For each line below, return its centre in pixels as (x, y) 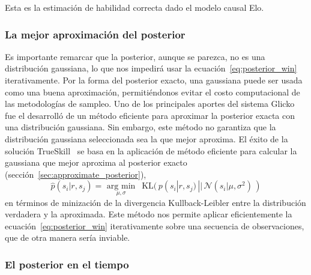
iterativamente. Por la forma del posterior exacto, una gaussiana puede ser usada (154, 80)
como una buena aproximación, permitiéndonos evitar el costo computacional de (152, 92)
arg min (121, 186)
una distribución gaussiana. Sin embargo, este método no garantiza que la (140, 127)
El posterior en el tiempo (67, 264)
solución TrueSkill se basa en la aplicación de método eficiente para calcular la (151, 150)
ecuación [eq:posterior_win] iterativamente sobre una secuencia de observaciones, (155, 225)
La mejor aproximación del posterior (95, 34)
